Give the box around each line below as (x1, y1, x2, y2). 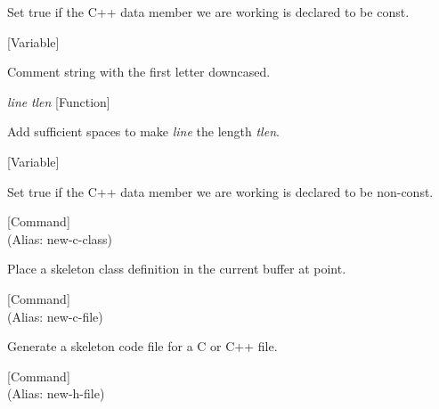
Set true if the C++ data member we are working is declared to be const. (7, 3, 410, 20)
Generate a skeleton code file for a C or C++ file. (7, 337, 278, 356)
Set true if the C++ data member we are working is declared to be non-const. (7, 182, 434, 200)
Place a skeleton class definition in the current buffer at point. (7, 259, 346, 278)
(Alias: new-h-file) (7, 384, 105, 403)
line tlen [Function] (7, 92, 110, 110)
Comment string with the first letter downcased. (7, 62, 271, 81)
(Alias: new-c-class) (7, 229, 113, 248)
